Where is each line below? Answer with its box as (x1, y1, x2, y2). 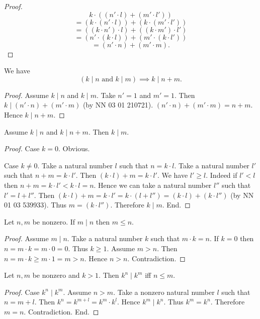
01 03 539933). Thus (4, 199, 67, 210)
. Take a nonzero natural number (113, 286, 215, 297)
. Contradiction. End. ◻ (24, 306, 99, 316)
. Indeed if (206, 170, 237, 180)
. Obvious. (58, 143, 90, 154)
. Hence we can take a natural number (94, 179, 212, 190)
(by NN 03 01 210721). (82, 99, 153, 110)
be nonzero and (32, 270, 80, 280)
